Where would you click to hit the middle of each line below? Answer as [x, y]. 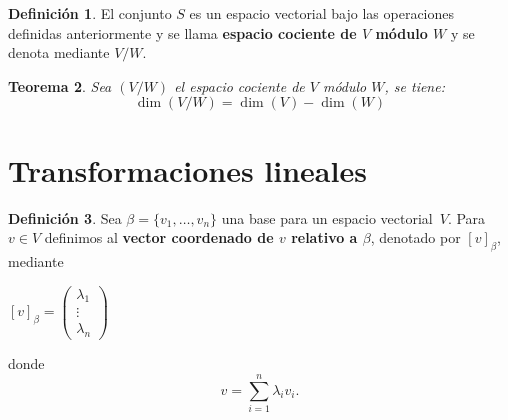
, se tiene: [414, 85]
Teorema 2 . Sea [60, 85]
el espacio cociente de [239, 85]
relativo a [324, 237]
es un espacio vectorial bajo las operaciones [322, 13]
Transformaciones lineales [187, 169]
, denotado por [415, 237]
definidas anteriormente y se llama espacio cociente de [182, 32]
